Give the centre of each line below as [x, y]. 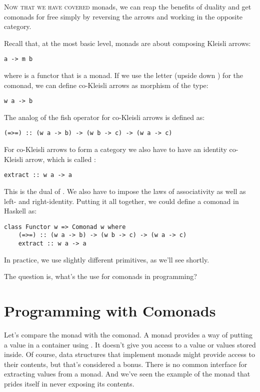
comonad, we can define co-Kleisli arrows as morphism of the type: [106, 85]
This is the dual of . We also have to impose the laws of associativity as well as [125, 191]
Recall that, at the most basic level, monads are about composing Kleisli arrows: [127, 43]
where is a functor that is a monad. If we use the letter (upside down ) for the [123, 75]
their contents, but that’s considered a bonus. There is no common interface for [126, 364]
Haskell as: [20, 211]
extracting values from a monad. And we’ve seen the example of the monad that [127, 374]
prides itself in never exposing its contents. [69, 383]
